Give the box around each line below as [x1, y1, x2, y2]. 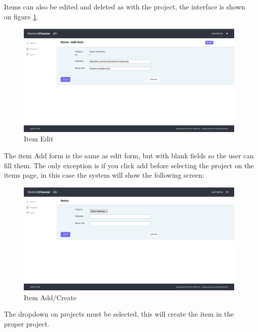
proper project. [4, 318, 50, 329]
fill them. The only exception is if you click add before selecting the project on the [4, 160, 254, 170]
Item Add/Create [24, 292, 77, 302]
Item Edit [24, 133, 54, 144]
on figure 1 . [4, 11, 39, 21]
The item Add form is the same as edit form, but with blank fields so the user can [4, 150, 254, 161]
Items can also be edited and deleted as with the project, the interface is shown [4, 1, 246, 11]
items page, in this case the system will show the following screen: [4, 170, 204, 180]
